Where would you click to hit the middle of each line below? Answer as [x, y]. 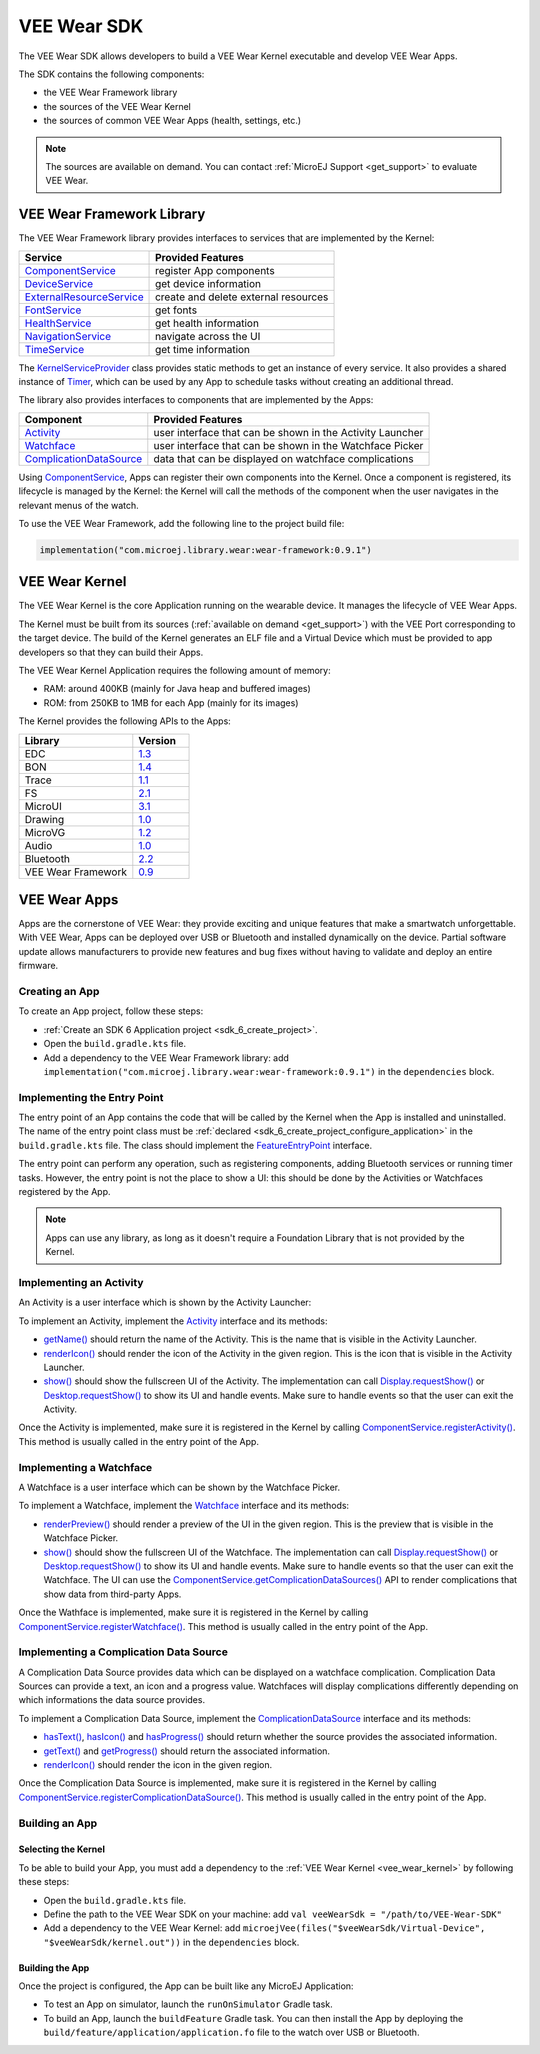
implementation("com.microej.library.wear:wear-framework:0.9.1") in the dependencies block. [269, 1071]
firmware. [38, 966]
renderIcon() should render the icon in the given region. [158, 1764]
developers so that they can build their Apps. [111, 652]
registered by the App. [64, 1192]
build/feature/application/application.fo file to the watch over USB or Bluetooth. [231, 2032]
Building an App [58, 1823]
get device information [208, 283]
